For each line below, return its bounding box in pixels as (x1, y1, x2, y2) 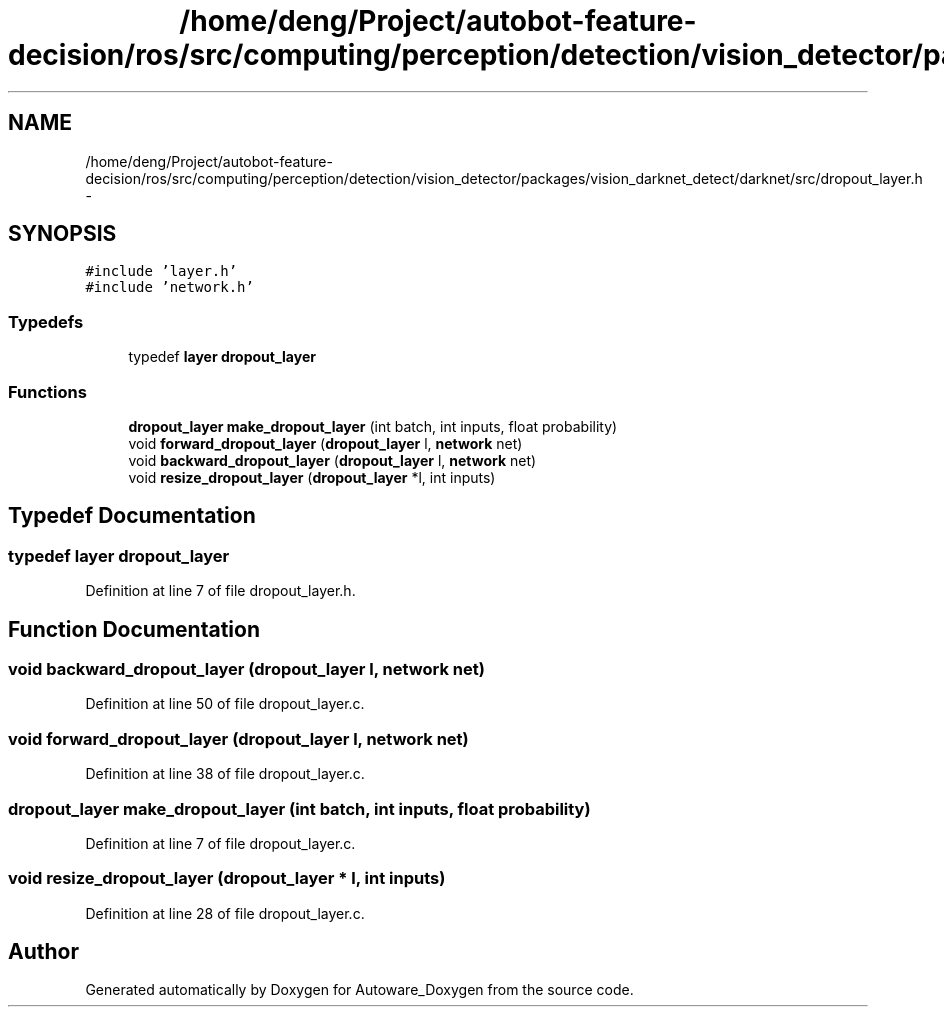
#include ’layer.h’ (85, 263, 238, 280)
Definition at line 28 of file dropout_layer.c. (85, 904, 365, 922)
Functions (8, 381, 87, 402)
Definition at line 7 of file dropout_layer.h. (85, 582, 356, 600)
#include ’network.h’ (85, 279, 254, 296)
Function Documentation (8, 616, 260, 642)
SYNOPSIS (8, 221, 117, 247)
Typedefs (8, 311, 84, 332)
